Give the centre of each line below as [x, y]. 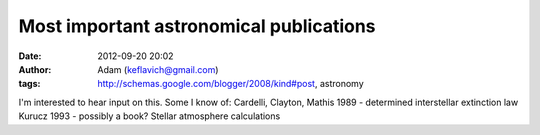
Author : [35, 69]
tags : [29, 84]
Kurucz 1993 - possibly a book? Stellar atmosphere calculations [149, 116]
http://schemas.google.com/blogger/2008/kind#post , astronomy [230, 84]
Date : [30, 56]
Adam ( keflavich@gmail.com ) [158, 69]
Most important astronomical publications [197, 26]
